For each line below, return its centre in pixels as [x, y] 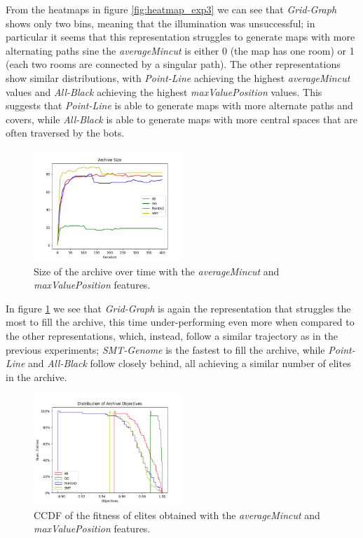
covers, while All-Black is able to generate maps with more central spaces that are [181, 119]
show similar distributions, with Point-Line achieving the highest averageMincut [178, 77]
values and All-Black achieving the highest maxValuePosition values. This [164, 91]
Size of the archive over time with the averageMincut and [157, 271]
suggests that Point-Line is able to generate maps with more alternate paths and [179, 105]
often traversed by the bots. [65, 133]
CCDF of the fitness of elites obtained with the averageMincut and [177, 515]
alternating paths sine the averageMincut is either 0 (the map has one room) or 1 [180, 50]
